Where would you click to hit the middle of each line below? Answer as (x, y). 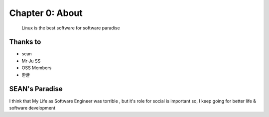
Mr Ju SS (31, 61)
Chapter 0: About (46, 13)
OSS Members (37, 68)
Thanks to (25, 42)
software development (32, 108)
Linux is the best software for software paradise (71, 28)
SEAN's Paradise (36, 89)
